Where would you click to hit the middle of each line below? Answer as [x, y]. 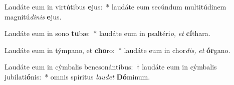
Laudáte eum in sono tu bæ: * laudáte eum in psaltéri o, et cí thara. [107, 33]
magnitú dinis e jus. [33, 16]
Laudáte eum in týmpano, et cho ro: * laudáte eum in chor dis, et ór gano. [118, 50]
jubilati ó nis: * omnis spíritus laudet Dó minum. [77, 76]
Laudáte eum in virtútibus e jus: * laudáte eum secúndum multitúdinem [115, 6]
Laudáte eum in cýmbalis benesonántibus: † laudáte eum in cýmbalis [111, 67]
